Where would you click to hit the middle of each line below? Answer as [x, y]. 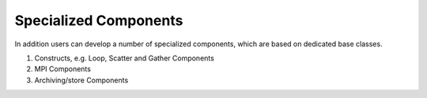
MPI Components [62, 69]
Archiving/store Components [81, 80]
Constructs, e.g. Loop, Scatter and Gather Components [125, 58]
